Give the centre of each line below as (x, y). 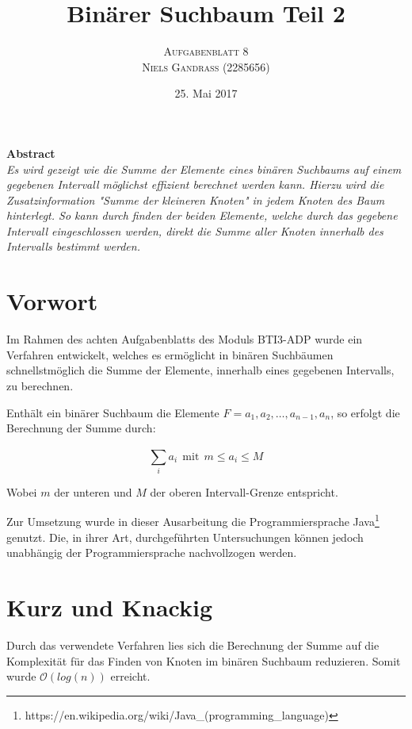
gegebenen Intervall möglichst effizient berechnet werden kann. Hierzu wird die (195, 184)
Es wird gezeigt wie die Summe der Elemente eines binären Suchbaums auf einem (204, 169)
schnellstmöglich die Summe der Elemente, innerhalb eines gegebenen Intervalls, (200, 370)
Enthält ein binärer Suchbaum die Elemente (113, 412)
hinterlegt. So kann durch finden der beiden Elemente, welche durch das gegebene (202, 215)
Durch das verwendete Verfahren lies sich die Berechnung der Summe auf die (193, 645)
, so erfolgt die (365, 412)
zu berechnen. (40, 385)
